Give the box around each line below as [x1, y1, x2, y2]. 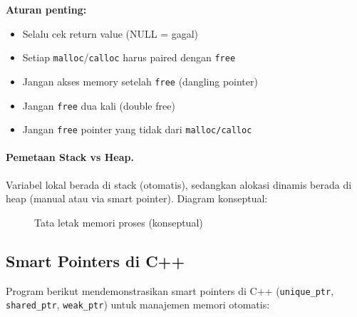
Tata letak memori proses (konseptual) [34, 214, 203, 229]
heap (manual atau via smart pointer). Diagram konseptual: [6, 191, 268, 206]
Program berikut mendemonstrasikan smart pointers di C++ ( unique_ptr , [6, 283, 334, 298]
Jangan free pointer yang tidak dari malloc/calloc [22, 122, 252, 137]
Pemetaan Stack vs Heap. [6, 150, 134, 165]
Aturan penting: [6, 2, 87, 16]
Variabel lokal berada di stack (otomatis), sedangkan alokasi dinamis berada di [6, 177, 352, 192]
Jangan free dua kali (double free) [22, 98, 175, 113]
